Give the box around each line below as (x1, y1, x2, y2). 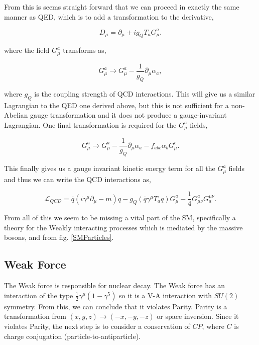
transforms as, (63, 45, 106, 55)
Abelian (4, 110, 28, 120)
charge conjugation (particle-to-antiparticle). (4, 330, 141, 341)
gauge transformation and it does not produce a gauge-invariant (30, 110, 227, 120)
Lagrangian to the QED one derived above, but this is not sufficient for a (4, 100, 229, 110)
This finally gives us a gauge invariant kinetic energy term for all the (4, 163, 215, 174)
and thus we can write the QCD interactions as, (4, 174, 151, 184)
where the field (4, 45, 50, 55)
